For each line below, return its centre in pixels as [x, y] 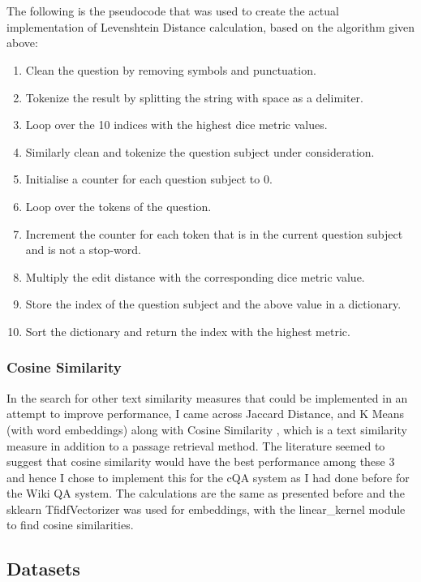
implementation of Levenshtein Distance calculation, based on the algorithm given [211, 26]
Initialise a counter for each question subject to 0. [149, 179]
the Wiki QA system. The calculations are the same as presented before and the [206, 493]
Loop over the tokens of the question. [118, 206]
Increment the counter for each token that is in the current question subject [214, 233]
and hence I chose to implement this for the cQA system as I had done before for [208, 477]
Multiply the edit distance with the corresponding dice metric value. [195, 276]
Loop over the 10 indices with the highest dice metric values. [176, 125]
